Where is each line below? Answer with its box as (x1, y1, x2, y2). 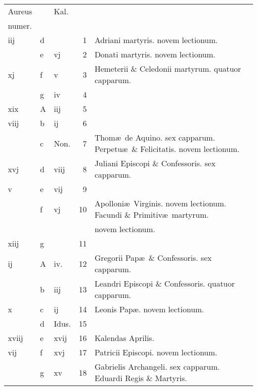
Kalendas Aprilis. (94, 332, 155, 343)
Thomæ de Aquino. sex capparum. (94, 132, 215, 143)
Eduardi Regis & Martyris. (94, 372, 187, 384)
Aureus (8, 5, 33, 17)
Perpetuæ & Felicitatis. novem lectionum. (94, 143, 240, 154)
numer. (8, 20, 32, 31)
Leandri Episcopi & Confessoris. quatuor (94, 278, 235, 289)
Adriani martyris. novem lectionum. (94, 34, 218, 46)
